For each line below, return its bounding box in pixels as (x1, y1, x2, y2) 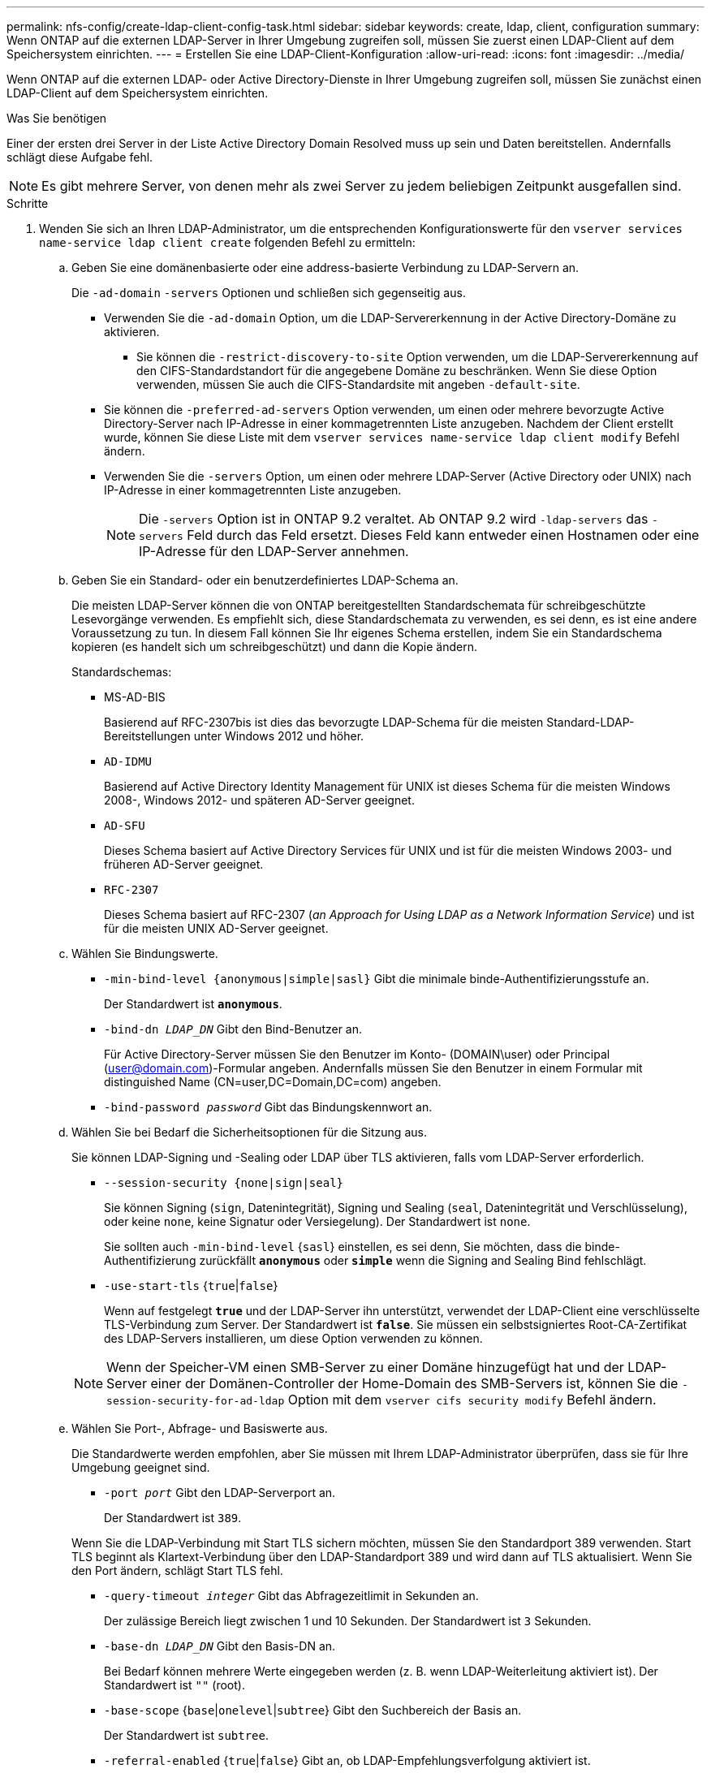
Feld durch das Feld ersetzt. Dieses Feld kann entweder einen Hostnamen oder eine (187, 527, 700, 543)
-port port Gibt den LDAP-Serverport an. (104, 1486, 336, 1499)
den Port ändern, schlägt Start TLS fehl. (71, 1564, 283, 1577)
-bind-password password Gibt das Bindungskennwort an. (104, 1100, 433, 1114)
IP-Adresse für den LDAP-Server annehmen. (139, 543, 409, 559)
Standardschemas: (71, 665, 172, 679)
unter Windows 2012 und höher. (193, 729, 364, 743)
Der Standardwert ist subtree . (104, 1728, 269, 1742)
